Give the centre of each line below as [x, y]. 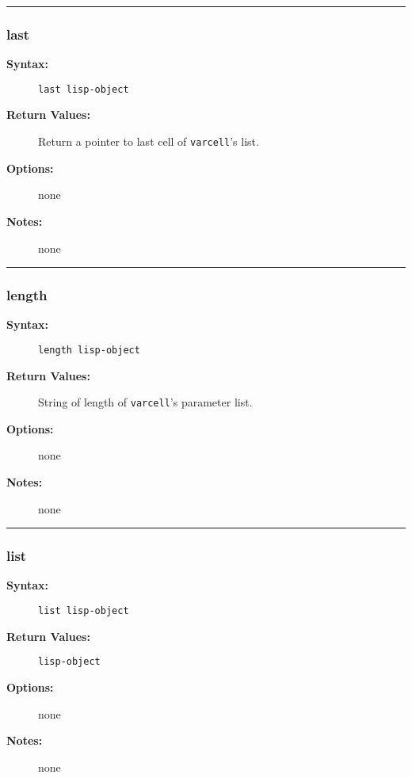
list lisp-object [84, 611]
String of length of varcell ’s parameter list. [145, 402]
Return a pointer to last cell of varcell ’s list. [149, 141]
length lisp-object [89, 350]
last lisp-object [84, 89]
